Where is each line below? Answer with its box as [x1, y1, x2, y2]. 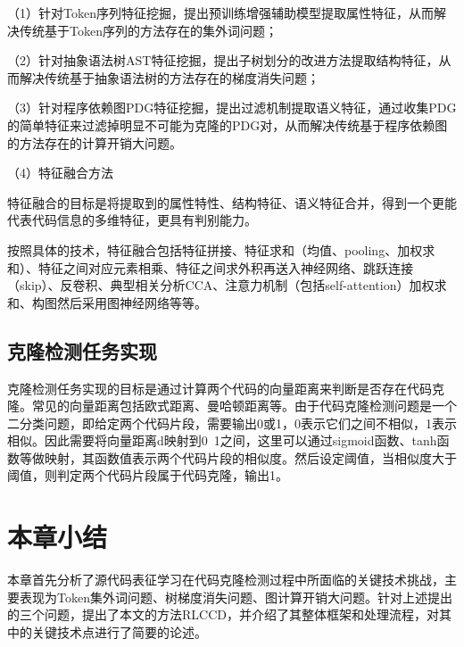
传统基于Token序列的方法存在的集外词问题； [19, 21, 278, 39]
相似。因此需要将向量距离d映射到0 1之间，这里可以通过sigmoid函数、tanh [7, 431, 437, 450]
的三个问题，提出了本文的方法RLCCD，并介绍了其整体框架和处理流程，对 [7, 605, 439, 624]
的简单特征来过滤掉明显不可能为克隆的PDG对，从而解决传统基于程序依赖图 [7, 115, 448, 134]
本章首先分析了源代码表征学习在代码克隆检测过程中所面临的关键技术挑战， [7, 570, 444, 589]
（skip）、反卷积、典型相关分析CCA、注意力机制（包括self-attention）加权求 [7, 276, 447, 294]
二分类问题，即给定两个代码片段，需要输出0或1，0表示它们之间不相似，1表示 [7, 413, 457, 432]
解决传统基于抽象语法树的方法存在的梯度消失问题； [19, 68, 319, 87]
